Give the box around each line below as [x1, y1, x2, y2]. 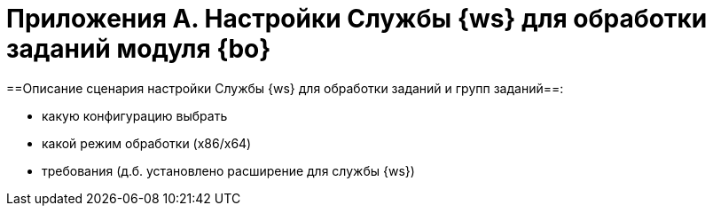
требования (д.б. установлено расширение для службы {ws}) [42, 162, 415, 178]
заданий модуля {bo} [6, 34, 271, 64]
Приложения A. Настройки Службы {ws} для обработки [6, 4, 708, 34]
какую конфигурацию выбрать [42, 107, 228, 123]
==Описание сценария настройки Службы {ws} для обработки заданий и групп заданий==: [6, 80, 564, 96]
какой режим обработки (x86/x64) [42, 135, 252, 151]
